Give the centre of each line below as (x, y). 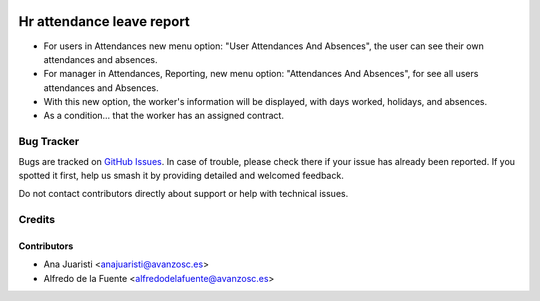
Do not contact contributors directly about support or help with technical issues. (183, 194)
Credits (36, 220)
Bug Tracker (49, 142)
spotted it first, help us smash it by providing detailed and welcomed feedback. (181, 175)
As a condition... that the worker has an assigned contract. (164, 116)
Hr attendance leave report (104, 21)
